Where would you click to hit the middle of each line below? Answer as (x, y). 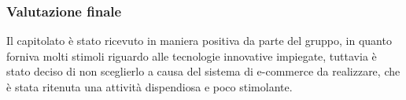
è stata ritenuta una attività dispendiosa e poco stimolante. (149, 87)
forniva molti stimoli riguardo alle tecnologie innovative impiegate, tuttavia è (192, 56)
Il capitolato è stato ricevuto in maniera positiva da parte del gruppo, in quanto (199, 41)
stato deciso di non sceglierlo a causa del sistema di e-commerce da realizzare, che (203, 71)
